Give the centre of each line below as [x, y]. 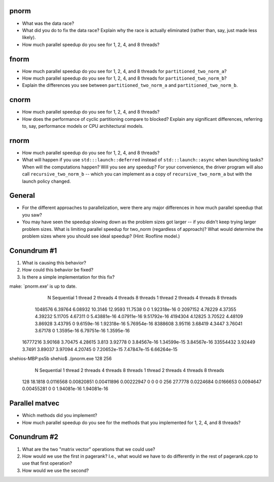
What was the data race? [48, 23]
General [22, 196]
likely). [29, 38]
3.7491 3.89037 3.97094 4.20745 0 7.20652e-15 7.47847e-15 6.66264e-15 [100, 349]
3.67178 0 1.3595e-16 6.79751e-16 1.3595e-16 [82, 331]
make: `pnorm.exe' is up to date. [43, 286]
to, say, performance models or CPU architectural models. [83, 126]
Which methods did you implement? [60, 416]
